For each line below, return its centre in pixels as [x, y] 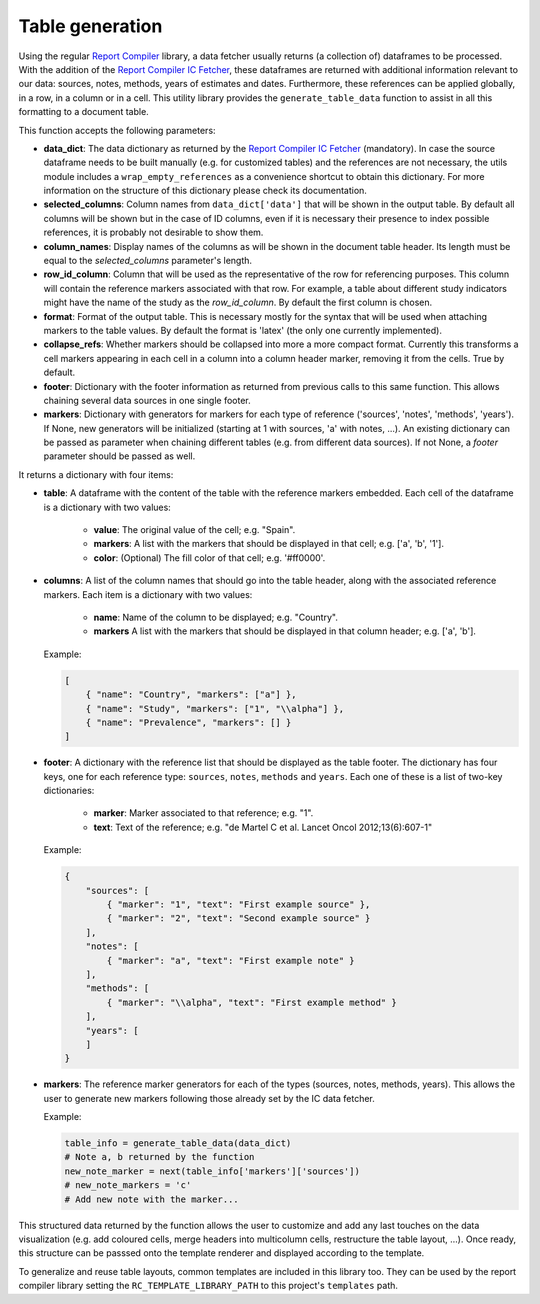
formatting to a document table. [83, 112]
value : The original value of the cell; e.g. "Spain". [194, 530]
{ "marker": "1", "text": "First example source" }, [238, 904]
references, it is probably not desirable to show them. [153, 232]
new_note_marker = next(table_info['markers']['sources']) [212, 1171]
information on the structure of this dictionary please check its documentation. [205, 191]
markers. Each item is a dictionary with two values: [148, 594]
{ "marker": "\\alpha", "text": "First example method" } [251, 1002]
